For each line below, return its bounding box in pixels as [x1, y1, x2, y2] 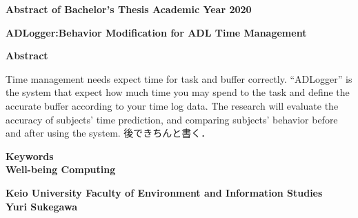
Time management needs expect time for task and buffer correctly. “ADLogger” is [6, 71, 352, 86]
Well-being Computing [6, 162, 116, 177]
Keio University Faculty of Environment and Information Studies [6, 185, 323, 199]
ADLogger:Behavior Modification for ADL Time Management [6, 25, 307, 39]
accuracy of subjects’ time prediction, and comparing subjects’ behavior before [6, 112, 338, 126]
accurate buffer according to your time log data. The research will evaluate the [6, 98, 339, 112]
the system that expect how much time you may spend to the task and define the [6, 85, 350, 99]
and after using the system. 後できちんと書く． [6, 126, 211, 140]
